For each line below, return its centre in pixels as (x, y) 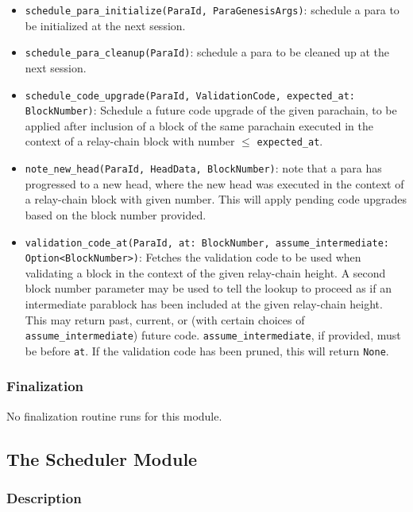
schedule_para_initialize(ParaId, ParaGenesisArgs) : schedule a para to (212, 10)
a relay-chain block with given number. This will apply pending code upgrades (216, 199)
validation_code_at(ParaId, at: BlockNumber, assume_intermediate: (207, 243)
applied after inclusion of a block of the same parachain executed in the (199, 125)
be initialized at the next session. (105, 25)
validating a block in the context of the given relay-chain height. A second (205, 272)
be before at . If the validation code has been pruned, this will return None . (207, 350)
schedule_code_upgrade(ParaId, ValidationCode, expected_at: (190, 96)
